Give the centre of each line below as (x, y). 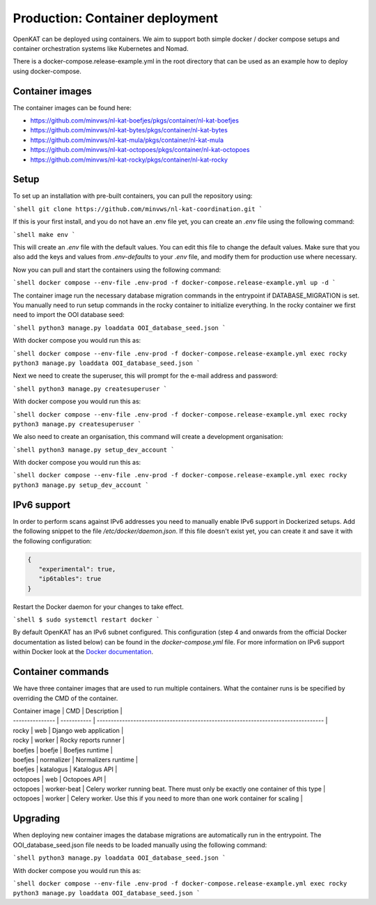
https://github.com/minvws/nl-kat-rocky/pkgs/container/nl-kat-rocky (129, 160)
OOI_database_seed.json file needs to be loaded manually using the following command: (140, 845)
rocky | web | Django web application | (68, 730)
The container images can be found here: (72, 107)
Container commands (61, 672)
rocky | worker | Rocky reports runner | (69, 740)
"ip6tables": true (70, 579)
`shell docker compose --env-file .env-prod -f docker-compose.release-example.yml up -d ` (174, 283)
